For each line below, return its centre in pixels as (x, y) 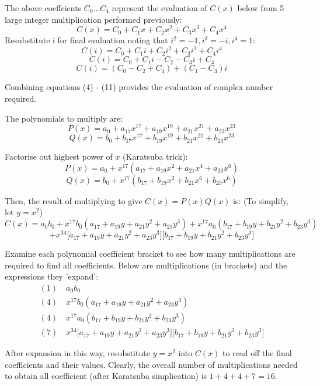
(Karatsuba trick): (155, 156)
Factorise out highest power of (59, 156)
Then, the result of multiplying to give (74, 200)
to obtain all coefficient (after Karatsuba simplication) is (106, 376)
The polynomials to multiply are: (64, 118)
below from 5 (261, 8)
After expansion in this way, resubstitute (77, 353)
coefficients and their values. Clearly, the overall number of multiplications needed (151, 364)
